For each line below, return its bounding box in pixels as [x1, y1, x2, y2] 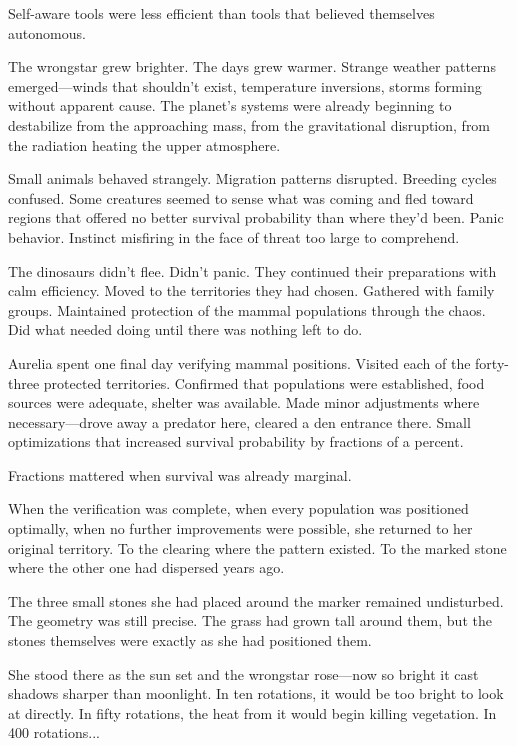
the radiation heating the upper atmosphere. [8, 134, 281, 155]
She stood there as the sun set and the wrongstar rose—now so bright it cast [8, 663, 479, 684]
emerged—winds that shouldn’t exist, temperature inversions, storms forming [8, 75, 482, 96]
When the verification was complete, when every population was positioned [8, 498, 469, 519]
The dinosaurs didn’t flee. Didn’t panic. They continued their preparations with [8, 260, 497, 281]
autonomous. [8, 22, 86, 43]
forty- [475, 352, 509, 373]
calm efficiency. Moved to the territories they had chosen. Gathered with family [8, 280, 495, 301]
